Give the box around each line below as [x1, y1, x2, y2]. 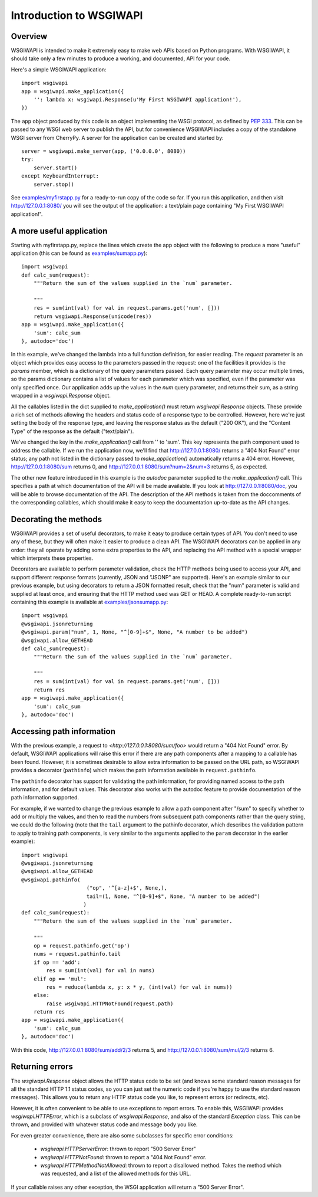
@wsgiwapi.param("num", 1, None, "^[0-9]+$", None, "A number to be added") [21, 629, 249, 635]
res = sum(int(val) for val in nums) [46, 968, 155, 974]
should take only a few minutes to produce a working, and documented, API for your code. [11, 55, 231, 62]
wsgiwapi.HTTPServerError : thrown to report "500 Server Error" [40, 1145, 197, 1153]
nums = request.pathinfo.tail [33, 950, 121, 957]
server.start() [33, 164, 78, 171]
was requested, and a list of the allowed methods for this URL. [40, 1170, 191, 1177]
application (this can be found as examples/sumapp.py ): [11, 250, 147, 257]
